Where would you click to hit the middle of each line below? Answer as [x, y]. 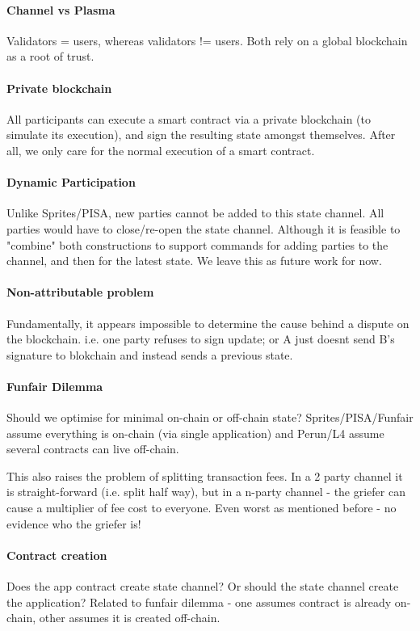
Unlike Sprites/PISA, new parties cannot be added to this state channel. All [195, 213]
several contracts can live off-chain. [93, 449]
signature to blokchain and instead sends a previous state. [150, 354]
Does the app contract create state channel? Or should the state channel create [203, 586]
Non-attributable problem [80, 292]
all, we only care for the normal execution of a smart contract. [161, 150]
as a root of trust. [50, 56]
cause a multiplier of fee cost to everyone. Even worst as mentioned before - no [202, 508]
